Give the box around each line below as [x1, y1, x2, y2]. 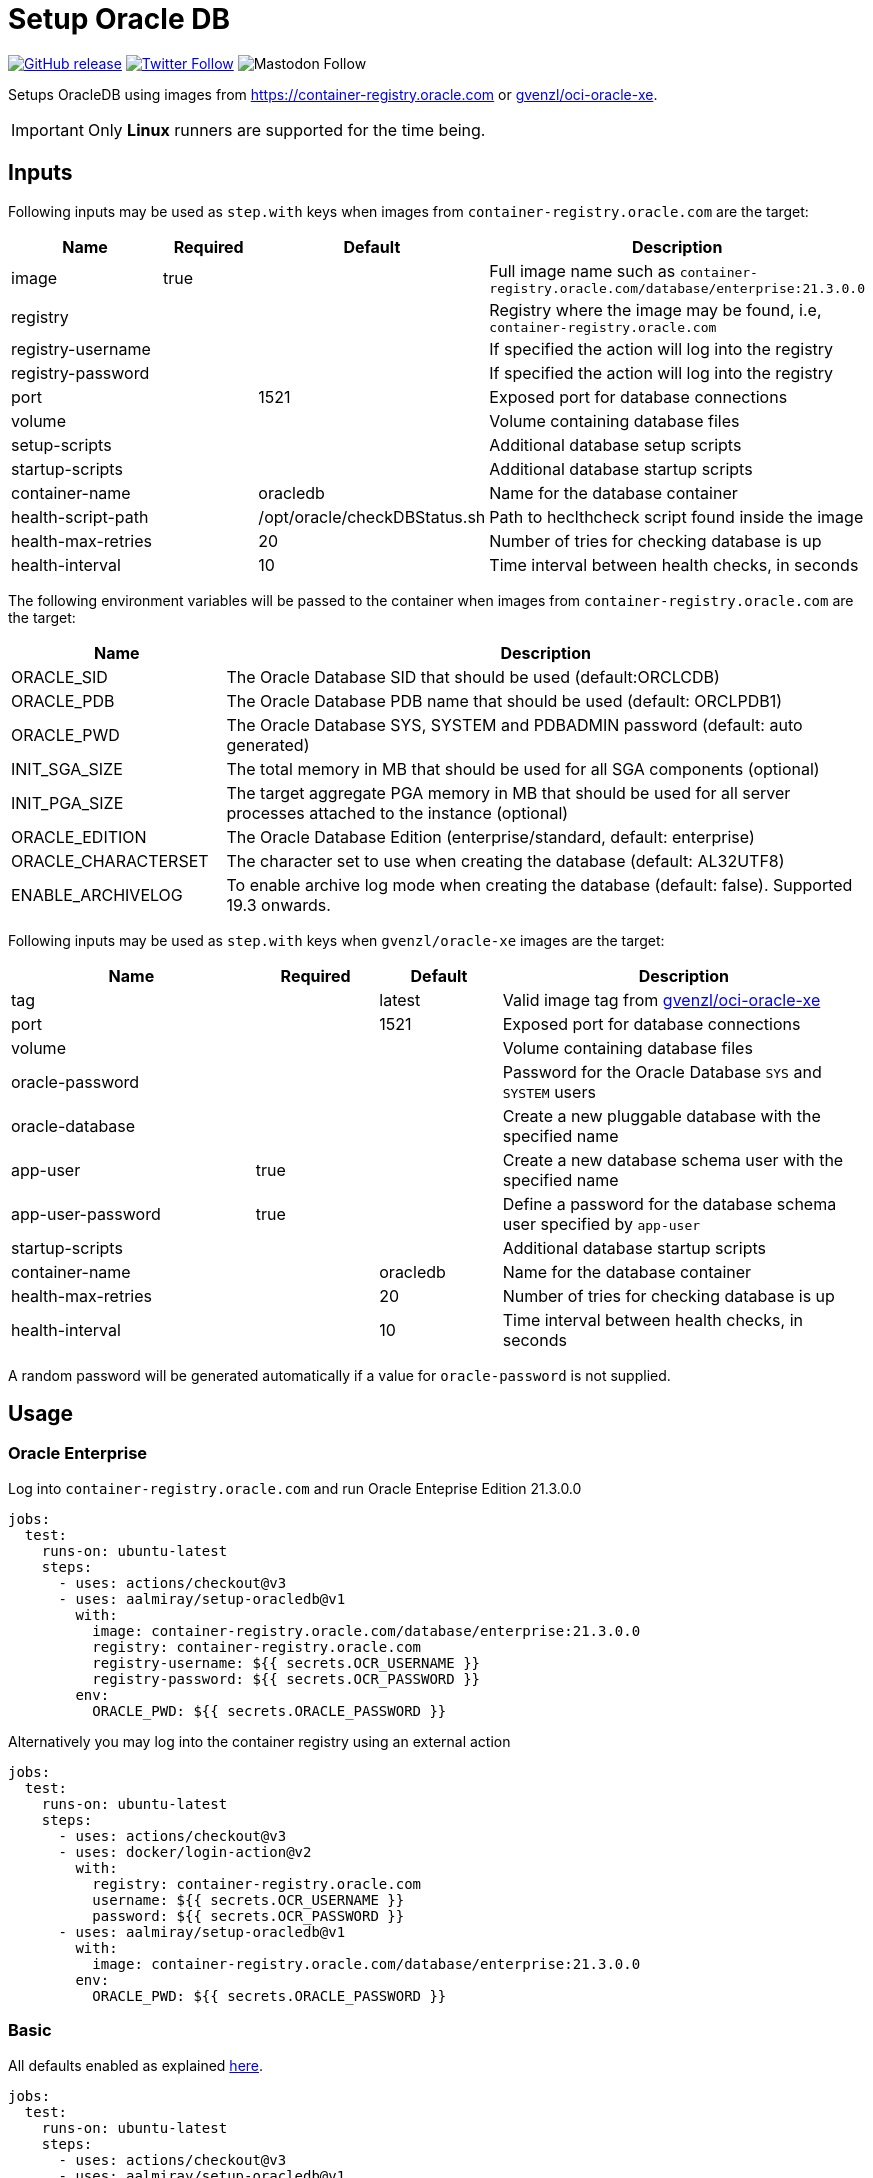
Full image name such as [489, 260, 676, 281]
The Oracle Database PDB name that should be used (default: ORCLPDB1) [226, 690, 783, 711]
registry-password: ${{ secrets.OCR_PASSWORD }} [92, 1670, 481, 1687]
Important [11, 119, 84, 140]
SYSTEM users [502, 1081, 596, 1102]
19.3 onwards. [226, 894, 331, 915]
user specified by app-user [502, 1213, 701, 1234]
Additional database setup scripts [489, 434, 742, 455]
